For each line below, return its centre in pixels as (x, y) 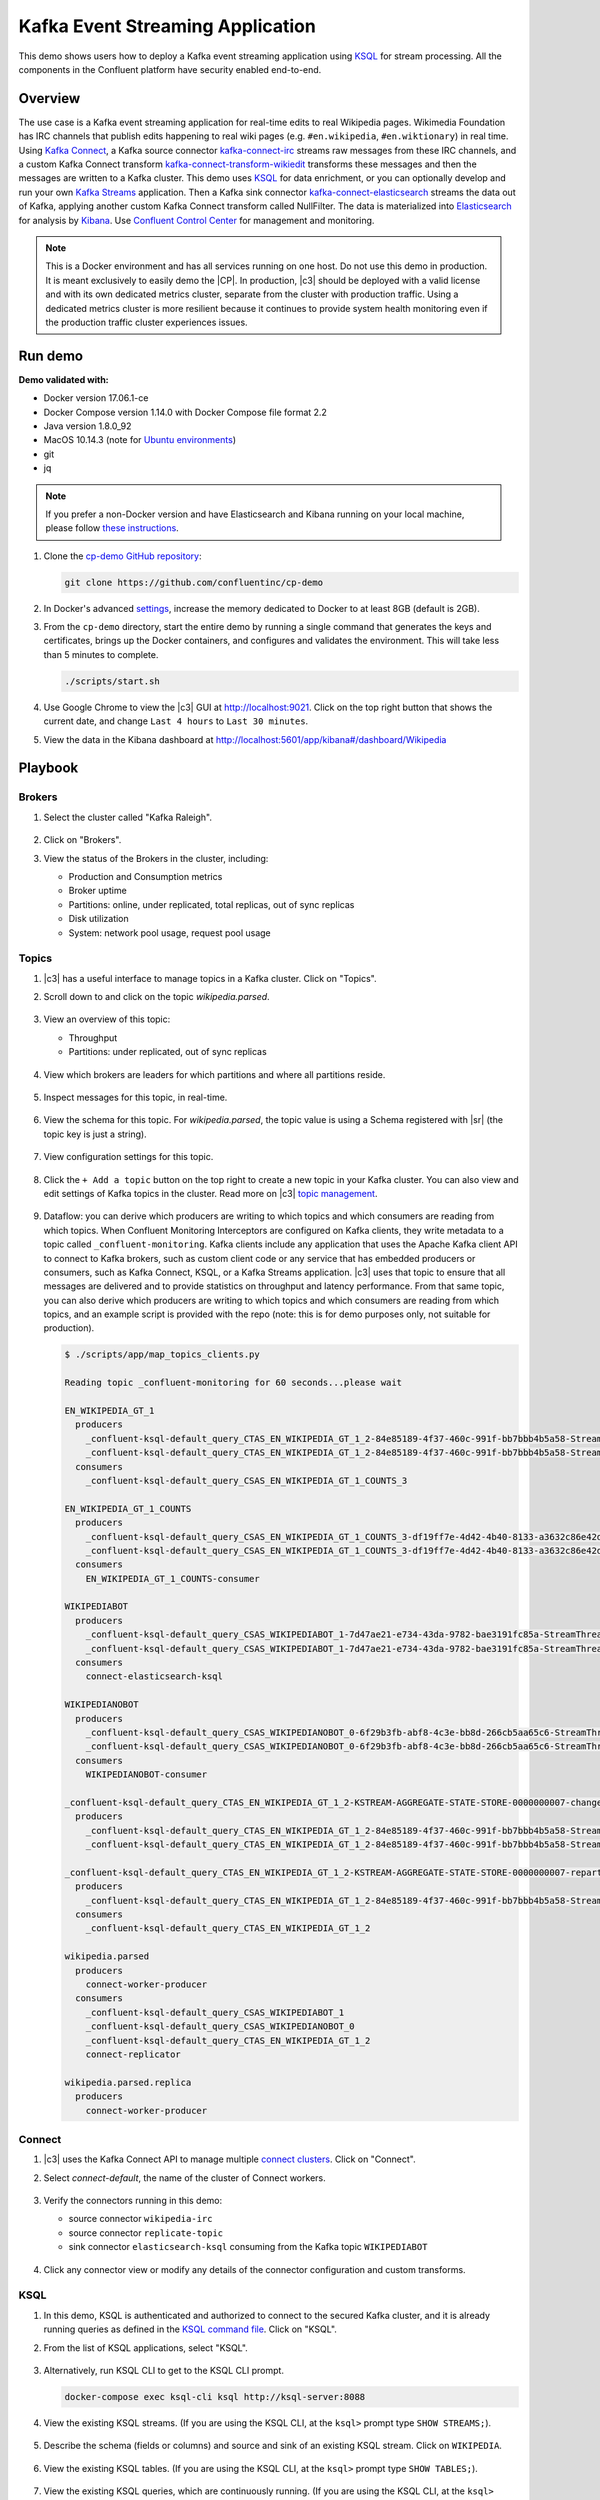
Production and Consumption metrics (145, 876)
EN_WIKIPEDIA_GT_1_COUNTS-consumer (172, 1578)
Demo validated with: (63, 379)
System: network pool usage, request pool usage (170, 932)
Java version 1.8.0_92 (87, 426)
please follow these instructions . (112, 528)
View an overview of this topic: (107, 1019)
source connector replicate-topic (146, 2232)
